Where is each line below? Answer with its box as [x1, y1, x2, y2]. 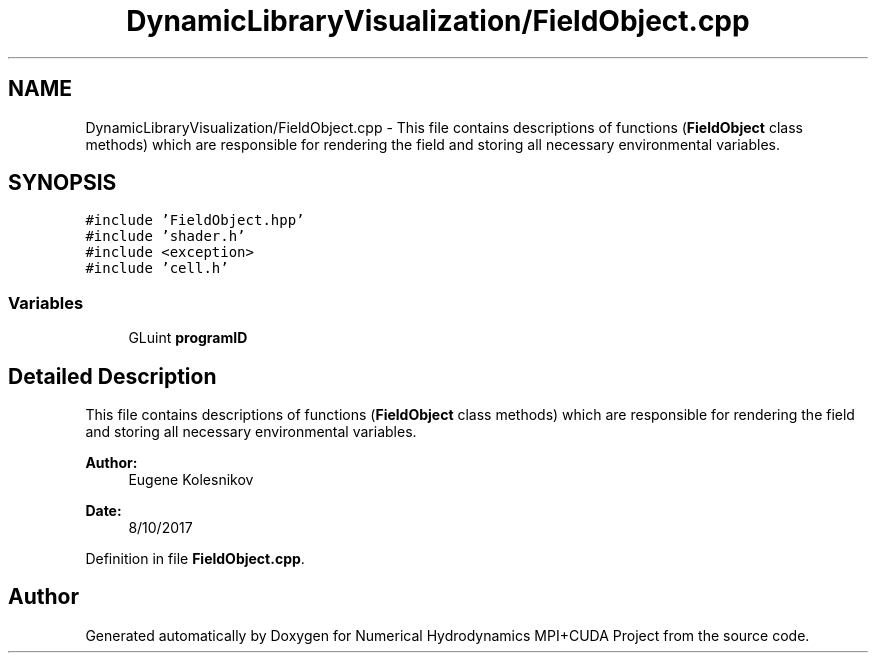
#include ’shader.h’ [85, 228, 246, 245]
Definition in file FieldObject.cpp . [85, 550, 305, 568]
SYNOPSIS [8, 170, 117, 196]
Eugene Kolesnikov [128, 471, 254, 489]
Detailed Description [8, 363, 217, 389]
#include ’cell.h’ [85, 260, 229, 277]
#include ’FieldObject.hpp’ [85, 212, 305, 229]
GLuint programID [128, 329, 248, 347]
